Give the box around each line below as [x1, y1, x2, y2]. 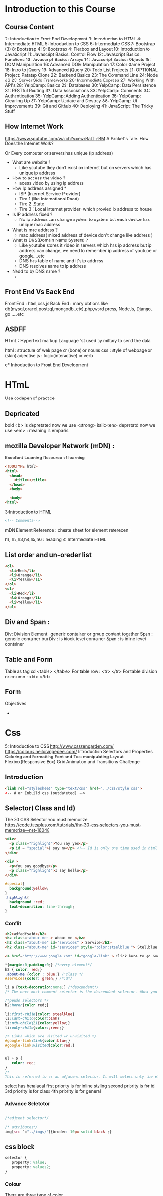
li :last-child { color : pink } [5, 1016, 60, 1021]
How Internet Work [5, 122, 64, 131]
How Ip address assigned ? [12, 185, 66, 191]
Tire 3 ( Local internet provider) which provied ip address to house [19, 206, 152, 212]
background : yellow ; [9, 886, 49, 891]
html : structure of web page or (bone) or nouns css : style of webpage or [5, 347, 152, 353]
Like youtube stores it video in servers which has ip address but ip [19, 242, 152, 248]
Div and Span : [5, 618, 50, 626]
